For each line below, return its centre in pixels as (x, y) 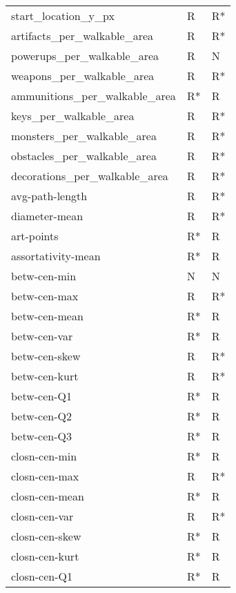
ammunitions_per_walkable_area (94, 96)
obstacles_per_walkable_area (84, 156)
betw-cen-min (44, 276)
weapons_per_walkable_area (83, 76)
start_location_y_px (63, 16)
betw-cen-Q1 (41, 396)
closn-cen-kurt (45, 556)
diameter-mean (47, 216)
